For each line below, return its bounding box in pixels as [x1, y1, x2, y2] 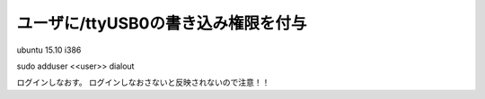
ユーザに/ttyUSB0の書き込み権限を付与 [16, 13, 307, 33]
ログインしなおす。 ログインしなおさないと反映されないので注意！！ [16, 77, 270, 88]
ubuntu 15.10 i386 [16, 45, 82, 55]
